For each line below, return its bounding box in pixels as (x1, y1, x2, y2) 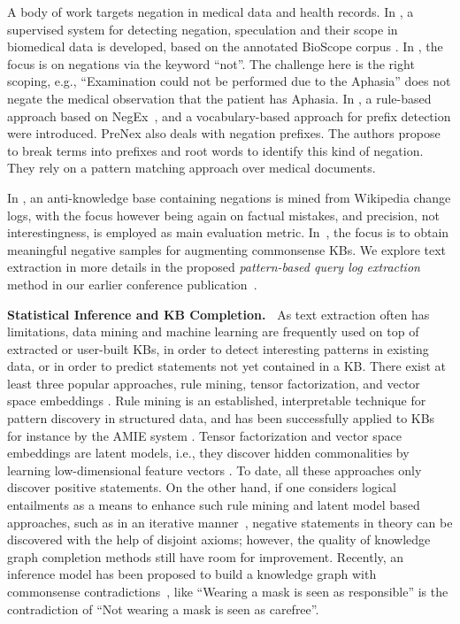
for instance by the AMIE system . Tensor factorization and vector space (7, 426, 402, 444)
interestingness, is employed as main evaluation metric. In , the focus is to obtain (7, 223, 449, 242)
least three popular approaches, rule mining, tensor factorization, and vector (7, 374, 420, 392)
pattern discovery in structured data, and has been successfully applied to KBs (7, 409, 435, 428)
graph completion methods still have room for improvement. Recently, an (7, 547, 404, 566)
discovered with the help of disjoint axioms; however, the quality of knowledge (7, 530, 431, 549)
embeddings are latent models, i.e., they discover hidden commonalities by (7, 443, 410, 462)
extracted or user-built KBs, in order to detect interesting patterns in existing (7, 339, 429, 358)
